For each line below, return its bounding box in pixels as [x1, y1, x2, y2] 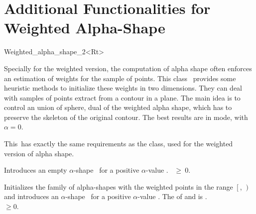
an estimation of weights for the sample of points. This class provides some [4, 73, 236, 83]
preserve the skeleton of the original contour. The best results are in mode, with [4, 111, 248, 122]
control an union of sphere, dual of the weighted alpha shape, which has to [4, 102, 232, 112]
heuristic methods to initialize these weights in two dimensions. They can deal [4, 83, 243, 93]
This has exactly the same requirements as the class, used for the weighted [4, 138, 233, 149]
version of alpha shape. [4, 148, 74, 158]
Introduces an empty [4, 165, 67, 175]
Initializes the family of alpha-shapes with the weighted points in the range [4, 181, 233, 192]
